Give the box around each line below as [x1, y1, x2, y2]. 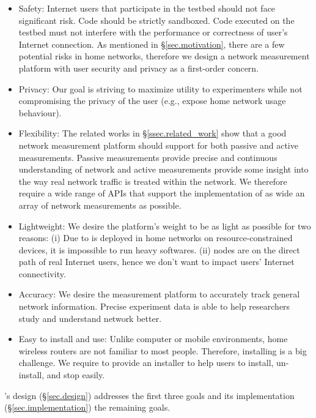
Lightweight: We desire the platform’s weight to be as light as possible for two [18, 219, 311, 232]
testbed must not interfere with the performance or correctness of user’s [18, 26, 288, 39]
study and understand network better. [18, 312, 162, 324]
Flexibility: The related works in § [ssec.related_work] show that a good [18, 127, 287, 140]
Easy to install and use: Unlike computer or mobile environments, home [18, 332, 288, 345]
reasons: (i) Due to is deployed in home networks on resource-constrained [18, 231, 293, 244]
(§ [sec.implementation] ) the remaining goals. [4, 401, 171, 414]
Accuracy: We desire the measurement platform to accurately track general [18, 288, 300, 300]
